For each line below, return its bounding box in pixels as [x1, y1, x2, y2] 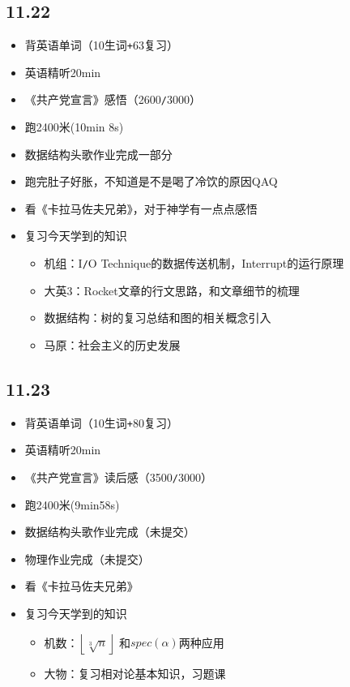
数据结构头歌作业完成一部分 [24, 145, 173, 162]
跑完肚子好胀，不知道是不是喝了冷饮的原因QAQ [24, 173, 278, 190]
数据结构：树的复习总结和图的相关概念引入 [44, 309, 271, 326]
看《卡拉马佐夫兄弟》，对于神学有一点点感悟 [24, 200, 258, 217]
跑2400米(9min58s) [24, 496, 120, 513]
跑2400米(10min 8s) [24, 118, 124, 135]
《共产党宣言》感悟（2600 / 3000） [24, 91, 201, 108]
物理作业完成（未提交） [24, 550, 150, 567]
